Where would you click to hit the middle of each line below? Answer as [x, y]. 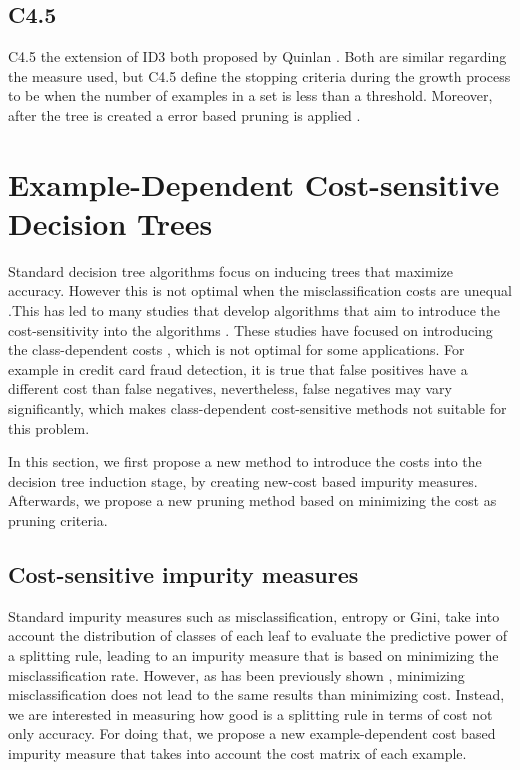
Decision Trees [110, 222]
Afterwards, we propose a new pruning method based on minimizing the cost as [252, 500]
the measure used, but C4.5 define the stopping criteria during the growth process [259, 75]
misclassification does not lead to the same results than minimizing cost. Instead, [256, 694]
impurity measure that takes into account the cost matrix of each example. [237, 752]
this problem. [49, 427]
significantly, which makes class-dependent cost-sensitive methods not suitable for [257, 408]
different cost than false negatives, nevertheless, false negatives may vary [230, 388]
